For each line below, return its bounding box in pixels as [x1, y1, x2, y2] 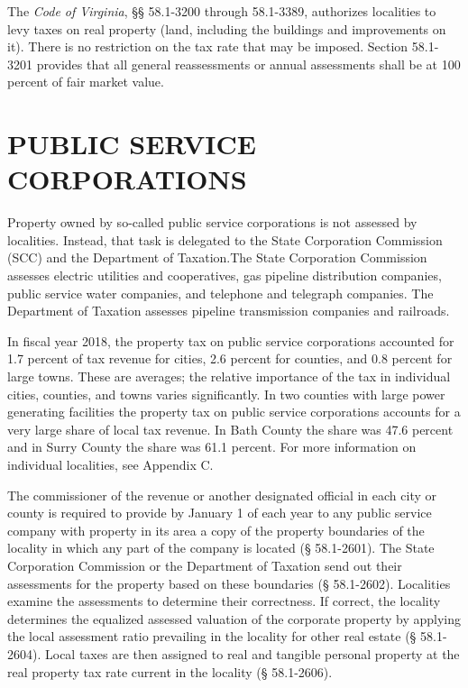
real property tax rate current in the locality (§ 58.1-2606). [7, 662, 333, 681]
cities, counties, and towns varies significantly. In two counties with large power [7, 384, 445, 403]
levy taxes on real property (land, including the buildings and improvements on [7, 19, 446, 38]
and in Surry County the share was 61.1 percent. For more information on [7, 437, 417, 456]
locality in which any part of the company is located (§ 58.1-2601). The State [7, 538, 435, 557]
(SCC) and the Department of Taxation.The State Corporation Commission [7, 248, 427, 267]
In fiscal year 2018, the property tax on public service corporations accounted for [7, 331, 454, 350]
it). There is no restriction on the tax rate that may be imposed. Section [7, 37, 408, 56]
